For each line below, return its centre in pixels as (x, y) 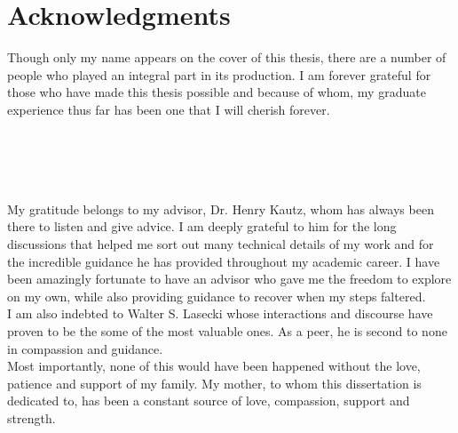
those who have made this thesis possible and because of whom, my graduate (217, 92)
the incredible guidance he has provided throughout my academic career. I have (224, 261)
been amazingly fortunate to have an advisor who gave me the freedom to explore (229, 279)
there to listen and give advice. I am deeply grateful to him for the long (202, 226)
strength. (32, 418)
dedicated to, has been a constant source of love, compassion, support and (209, 401)
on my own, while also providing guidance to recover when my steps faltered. (217, 296)
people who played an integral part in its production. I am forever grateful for (219, 74)
